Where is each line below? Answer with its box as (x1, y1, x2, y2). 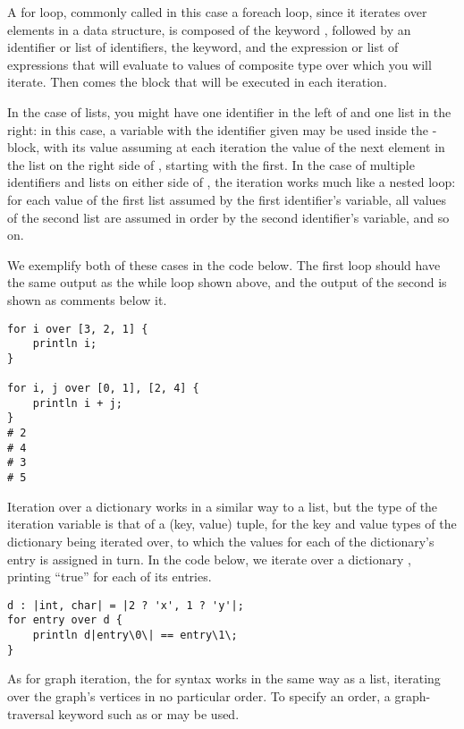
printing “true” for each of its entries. (7, 567, 212, 586)
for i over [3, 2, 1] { (7, 322, 148, 335)
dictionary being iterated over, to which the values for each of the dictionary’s (7, 531, 434, 550)
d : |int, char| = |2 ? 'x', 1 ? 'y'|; (7, 598, 244, 612)
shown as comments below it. (7, 290, 167, 309)
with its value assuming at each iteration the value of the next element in (43, 138, 445, 157)
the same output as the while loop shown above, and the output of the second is (7, 273, 447, 292)
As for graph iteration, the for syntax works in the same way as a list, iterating (7, 669, 441, 688)
